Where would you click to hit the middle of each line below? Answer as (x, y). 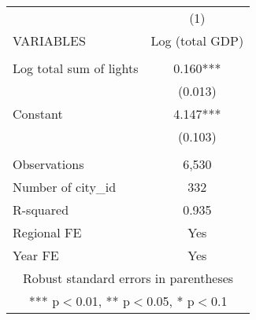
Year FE (36, 255)
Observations (48, 164)
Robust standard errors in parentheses (128, 278)
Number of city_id (65, 187)
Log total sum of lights (76, 68)
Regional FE (47, 232)
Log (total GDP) (197, 40)
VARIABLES (49, 40)
